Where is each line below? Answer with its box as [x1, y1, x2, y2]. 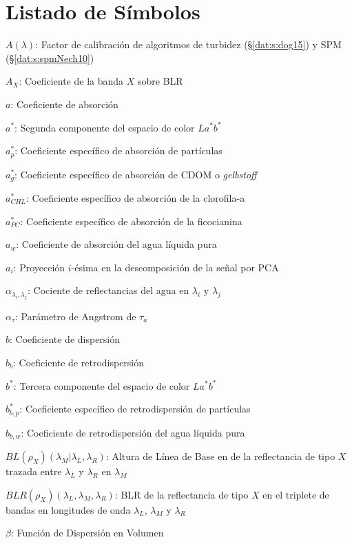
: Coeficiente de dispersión [10, 332, 121, 346]
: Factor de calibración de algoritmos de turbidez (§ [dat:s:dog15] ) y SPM [35, 37, 342, 52]
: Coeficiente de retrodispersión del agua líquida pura [21, 425, 245, 439]
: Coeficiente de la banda [19, 74, 124, 88]
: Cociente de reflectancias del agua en [27, 283, 189, 297]
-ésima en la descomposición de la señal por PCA [71, 260, 279, 274]
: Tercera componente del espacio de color [13, 378, 190, 393]
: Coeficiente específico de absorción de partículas [14, 143, 222, 158]
